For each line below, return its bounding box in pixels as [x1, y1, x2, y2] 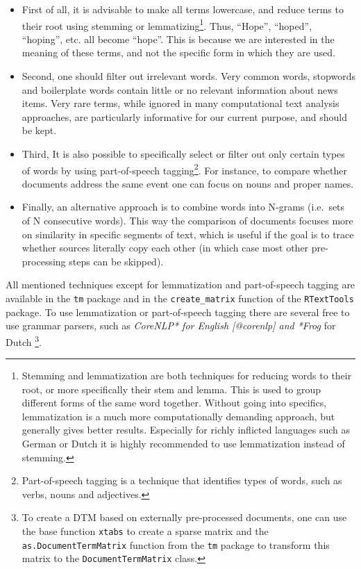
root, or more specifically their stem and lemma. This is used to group [22, 381, 321, 396]
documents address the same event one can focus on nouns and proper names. [22, 176, 354, 190]
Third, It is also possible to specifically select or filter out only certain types [22, 147, 345, 160]
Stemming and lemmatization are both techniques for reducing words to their [22, 368, 352, 383]
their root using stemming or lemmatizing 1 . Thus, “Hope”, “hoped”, [22, 16, 312, 33]
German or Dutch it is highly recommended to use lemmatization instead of [22, 436, 345, 451]
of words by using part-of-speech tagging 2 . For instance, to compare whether [22, 160, 347, 177]
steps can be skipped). [69, 254, 164, 268]
